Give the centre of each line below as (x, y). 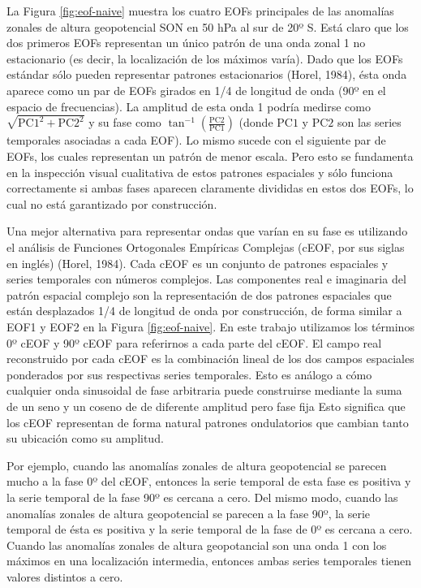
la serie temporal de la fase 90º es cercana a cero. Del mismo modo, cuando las (202, 497)
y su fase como (125, 122)
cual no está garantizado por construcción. (112, 203)
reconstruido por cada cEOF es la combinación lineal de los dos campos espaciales (210, 359)
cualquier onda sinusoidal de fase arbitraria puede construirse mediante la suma (204, 390)
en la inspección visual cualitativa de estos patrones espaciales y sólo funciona (200, 172)
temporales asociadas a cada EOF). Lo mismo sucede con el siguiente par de (196, 140)
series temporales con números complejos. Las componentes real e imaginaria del (206, 279)
